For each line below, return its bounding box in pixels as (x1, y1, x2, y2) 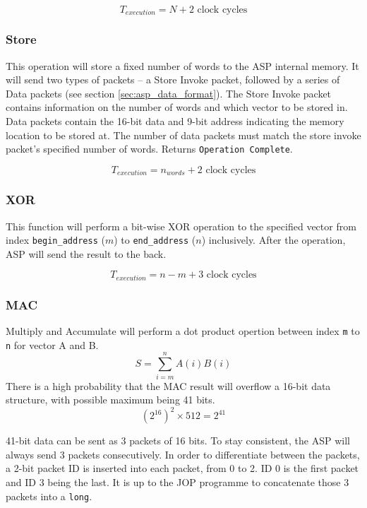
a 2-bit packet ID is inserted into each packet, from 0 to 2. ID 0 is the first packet (6, 461, 359, 475)
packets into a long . (6, 488, 92, 503)
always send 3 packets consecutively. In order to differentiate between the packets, (6, 447, 360, 461)
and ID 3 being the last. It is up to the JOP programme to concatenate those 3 (6, 474, 349, 489)
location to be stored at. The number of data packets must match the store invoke (6, 127, 361, 142)
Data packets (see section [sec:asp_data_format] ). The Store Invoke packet (6, 85, 332, 100)
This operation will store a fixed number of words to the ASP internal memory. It (6, 58, 359, 73)
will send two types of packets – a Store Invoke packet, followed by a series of (6, 72, 340, 87)
